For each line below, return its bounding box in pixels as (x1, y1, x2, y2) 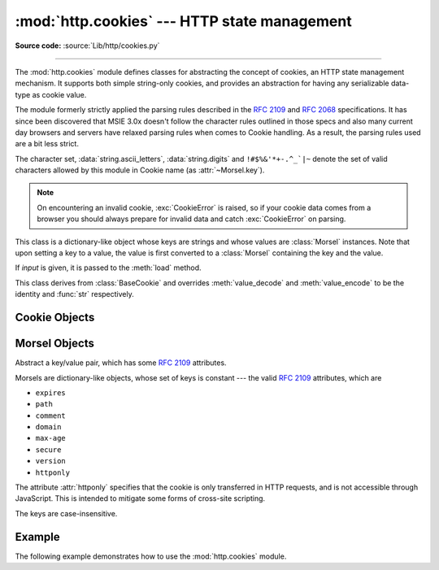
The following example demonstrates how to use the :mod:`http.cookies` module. (15, 551, 287, 561)
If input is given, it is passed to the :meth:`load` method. (15, 263, 202, 272)
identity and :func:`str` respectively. (15, 289, 134, 299)
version (35, 456, 67, 466)
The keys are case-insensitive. (15, 508, 118, 518)
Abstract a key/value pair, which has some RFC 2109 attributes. (15, 358, 227, 368)
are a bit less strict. (15, 139, 79, 149)
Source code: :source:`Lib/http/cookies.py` (15, 41, 160, 50)
